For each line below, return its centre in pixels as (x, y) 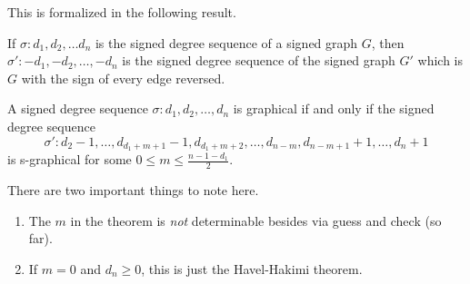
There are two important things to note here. (133, 190)
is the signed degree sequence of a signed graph (226, 42)
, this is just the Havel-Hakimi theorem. (252, 269)
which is (440, 60)
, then (388, 42)
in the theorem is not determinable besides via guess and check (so (256, 220)
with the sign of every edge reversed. (123, 78)
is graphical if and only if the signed (334, 108)
